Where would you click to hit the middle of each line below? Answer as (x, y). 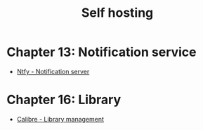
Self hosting (117, 13)
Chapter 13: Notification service (102, 52)
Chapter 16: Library (64, 100)
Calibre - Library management (60, 119)
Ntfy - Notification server (53, 71)
